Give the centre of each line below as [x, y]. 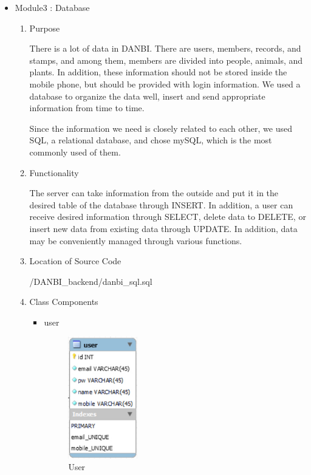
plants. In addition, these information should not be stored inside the [158, 72]
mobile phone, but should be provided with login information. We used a [165, 84]
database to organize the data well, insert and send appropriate [147, 96]
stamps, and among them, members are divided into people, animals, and [166, 60]
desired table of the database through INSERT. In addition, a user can [161, 204]
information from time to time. [87, 108]
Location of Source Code [75, 261]
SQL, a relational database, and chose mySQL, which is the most [151, 140]
